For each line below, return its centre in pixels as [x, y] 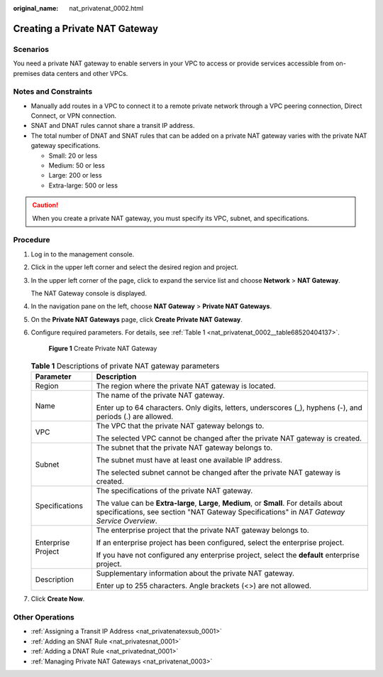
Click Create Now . [58, 599]
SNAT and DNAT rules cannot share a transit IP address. [113, 126]
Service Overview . [127, 521]
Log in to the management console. [83, 254]
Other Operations [44, 617]
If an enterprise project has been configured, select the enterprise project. [220, 543]
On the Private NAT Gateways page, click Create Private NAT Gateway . [137, 319]
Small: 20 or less [73, 156]
